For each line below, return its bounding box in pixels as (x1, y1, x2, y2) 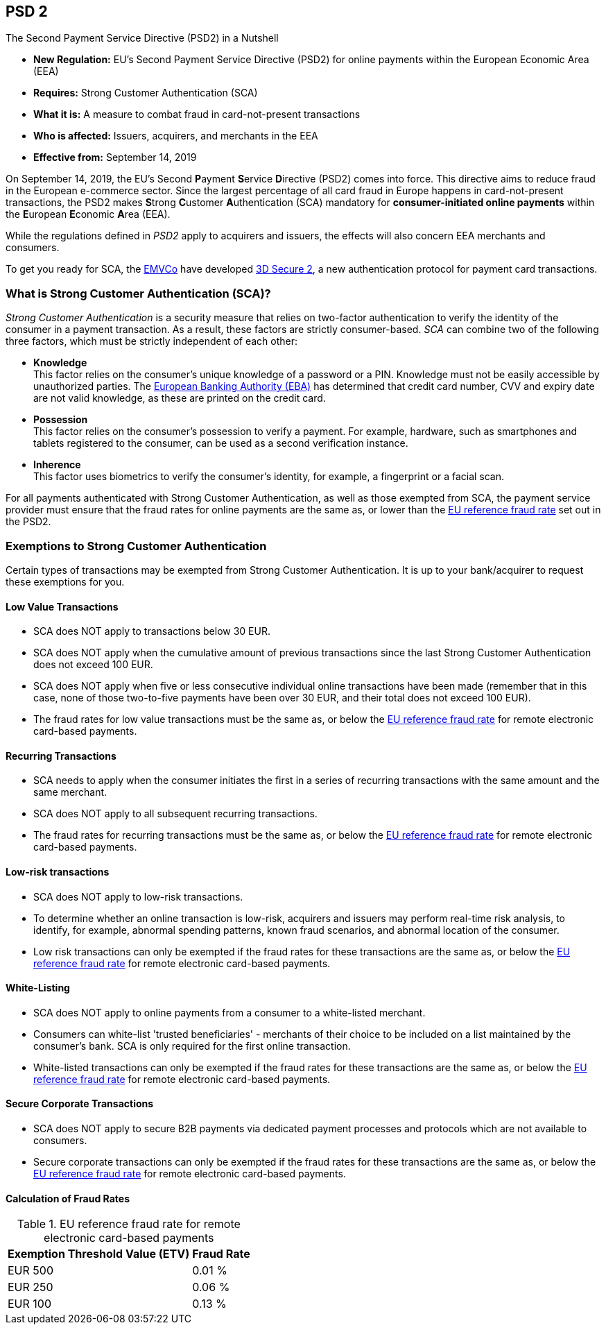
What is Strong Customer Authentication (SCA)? (6, 286, 271, 300)
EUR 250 (8, 1280, 53, 1295)
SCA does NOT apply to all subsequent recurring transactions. (33, 808, 318, 820)
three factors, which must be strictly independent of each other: (6, 335, 298, 348)
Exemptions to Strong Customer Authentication (6, 538, 267, 553)
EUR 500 (8, 1263, 53, 1278)
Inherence (33, 459, 81, 471)
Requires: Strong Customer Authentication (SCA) (33, 87, 258, 99)
